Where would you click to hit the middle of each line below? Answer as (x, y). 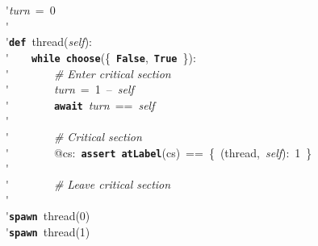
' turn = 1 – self (70, 89)
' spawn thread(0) (48, 215)
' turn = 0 (31, 10)
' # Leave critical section (88, 183)
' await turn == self (80, 104)
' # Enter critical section (88, 73)
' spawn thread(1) (48, 231)
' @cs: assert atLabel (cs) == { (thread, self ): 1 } (159, 152)
